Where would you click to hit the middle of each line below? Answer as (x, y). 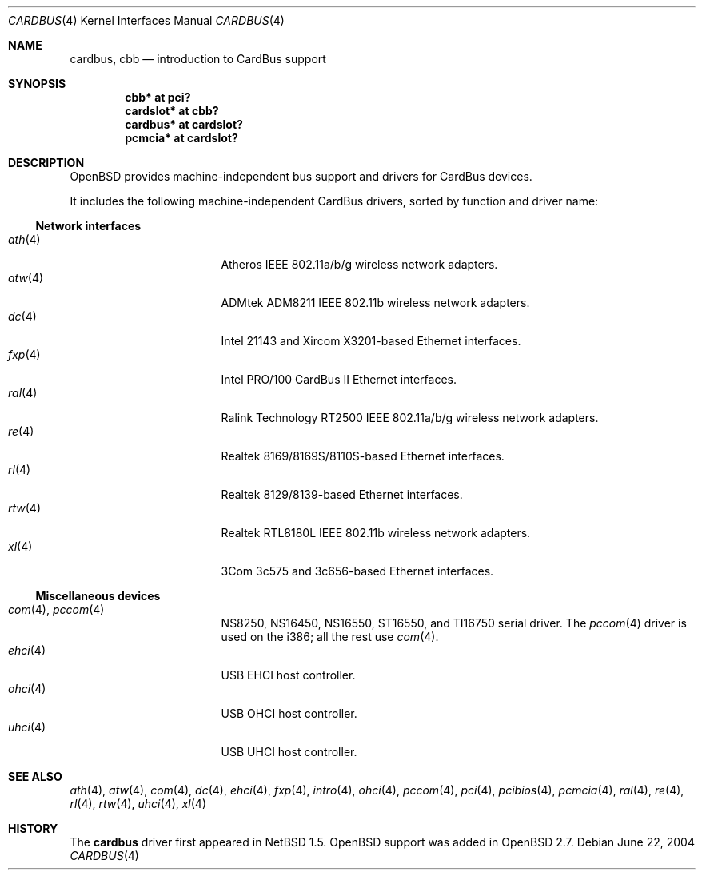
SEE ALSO (35, 776)
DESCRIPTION (46, 163)
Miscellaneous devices (98, 596)
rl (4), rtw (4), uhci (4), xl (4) (138, 804)
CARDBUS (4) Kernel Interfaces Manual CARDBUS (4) (146, 20)
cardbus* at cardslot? (184, 124)
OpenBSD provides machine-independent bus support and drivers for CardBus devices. (301, 176)
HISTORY (33, 828)
